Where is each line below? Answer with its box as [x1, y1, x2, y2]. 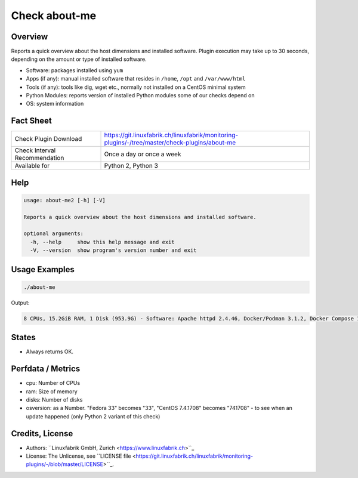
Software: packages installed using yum [26, 66, 124, 74]
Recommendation [14, 154, 64, 162]
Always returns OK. [26, 348, 74, 355]
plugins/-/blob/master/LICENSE [26, 461, 104, 468]
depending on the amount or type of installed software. [11, 55, 147, 63]
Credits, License [11, 428, 73, 439]
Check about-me [11, 9, 97, 22]
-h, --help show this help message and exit [30, 239, 175, 245]
